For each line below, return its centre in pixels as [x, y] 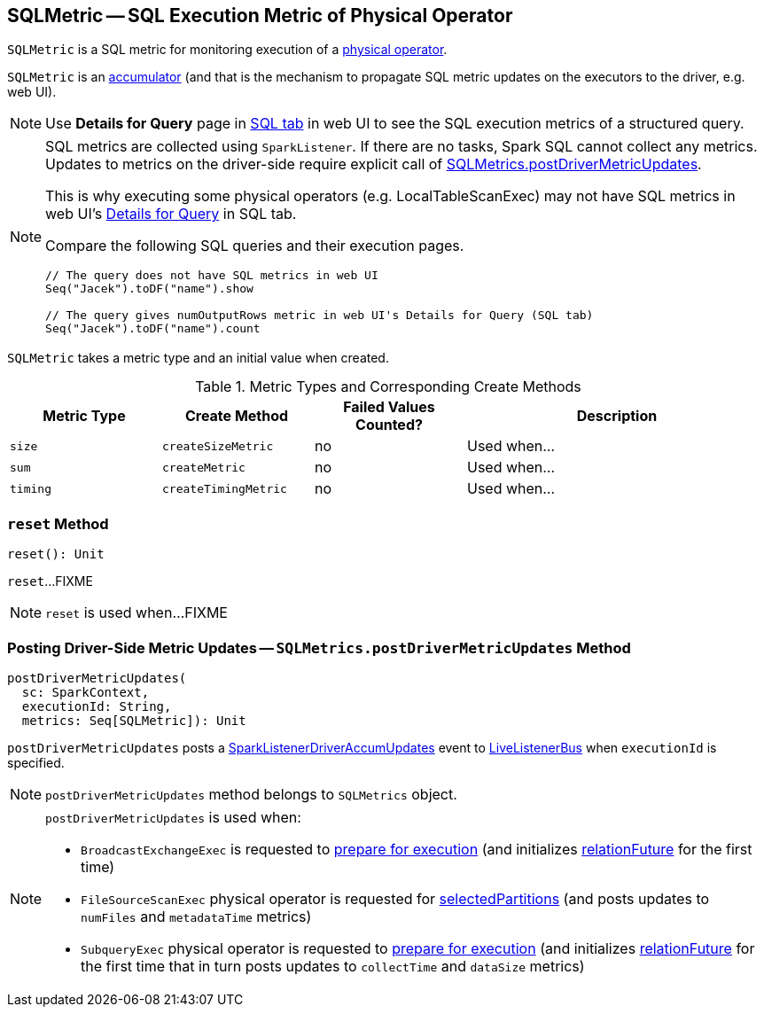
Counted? [389, 425]
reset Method [58, 523]
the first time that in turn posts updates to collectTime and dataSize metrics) [333, 966]
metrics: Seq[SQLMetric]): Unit [134, 720]
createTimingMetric [225, 488]
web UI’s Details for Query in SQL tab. [171, 214]
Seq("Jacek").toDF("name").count [153, 329]
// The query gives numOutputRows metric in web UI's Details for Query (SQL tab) [320, 316]
